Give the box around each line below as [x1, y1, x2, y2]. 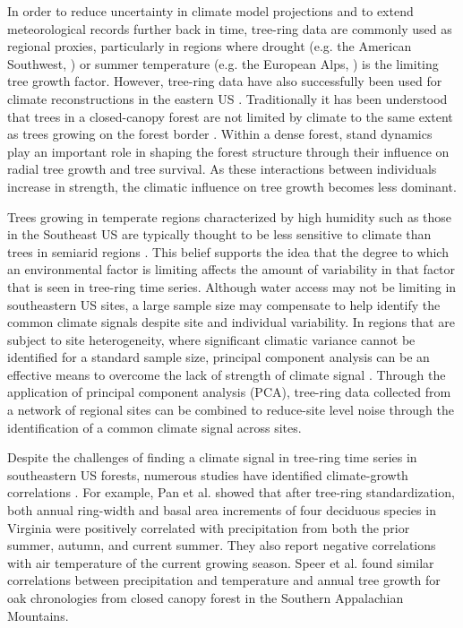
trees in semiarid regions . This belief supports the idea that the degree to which [7, 242, 449, 261]
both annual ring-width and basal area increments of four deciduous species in [7, 501, 436, 520]
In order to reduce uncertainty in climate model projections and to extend [7, 2, 414, 20]
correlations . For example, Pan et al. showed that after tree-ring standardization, [7, 483, 455, 502]
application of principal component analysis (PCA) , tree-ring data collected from [7, 383, 451, 401]
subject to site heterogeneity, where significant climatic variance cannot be [7, 330, 416, 348]
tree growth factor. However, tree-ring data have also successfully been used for [7, 72, 442, 90]
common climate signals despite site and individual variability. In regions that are [7, 313, 455, 331]
